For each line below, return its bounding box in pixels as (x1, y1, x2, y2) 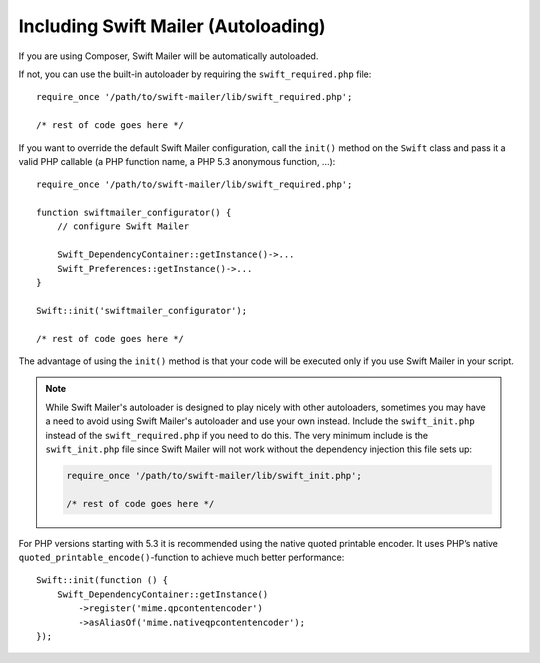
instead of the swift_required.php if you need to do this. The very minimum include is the (45, 429, 429, 441)
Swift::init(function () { (36, 575, 169, 586)
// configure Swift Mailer (56, 221, 190, 232)
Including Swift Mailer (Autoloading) (18, 15, 326, 37)
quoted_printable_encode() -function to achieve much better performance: (18, 551, 345, 564)
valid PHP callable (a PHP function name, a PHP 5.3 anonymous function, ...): (18, 155, 336, 167)
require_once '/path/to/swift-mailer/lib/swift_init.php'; (66, 470, 362, 481)
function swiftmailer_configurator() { (36, 207, 232, 219)
